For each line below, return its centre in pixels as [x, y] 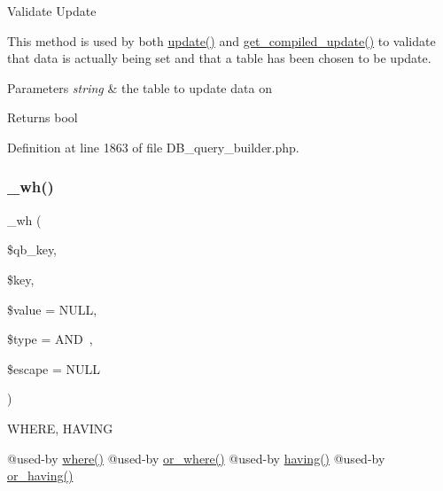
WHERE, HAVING [60, 428]
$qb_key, [32, 249]
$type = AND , [50, 339]
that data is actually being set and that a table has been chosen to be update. [219, 58]
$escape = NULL [54, 368]
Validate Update [52, 11]
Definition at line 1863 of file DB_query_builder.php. [153, 147]
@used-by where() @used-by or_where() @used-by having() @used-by [196, 458]
